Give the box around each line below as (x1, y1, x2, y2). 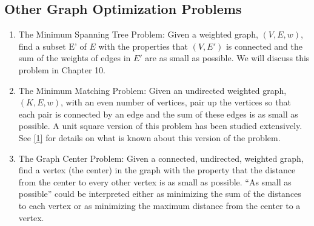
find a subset (18, 39, 66, 52)
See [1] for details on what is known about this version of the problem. (18, 131, 281, 144)
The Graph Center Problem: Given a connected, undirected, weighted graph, (18, 151, 304, 164)
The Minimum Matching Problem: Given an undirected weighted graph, (18, 84, 287, 96)
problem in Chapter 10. (18, 63, 106, 76)
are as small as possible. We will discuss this (145, 52, 310, 64)
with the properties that (98, 39, 189, 52)
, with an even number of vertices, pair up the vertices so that (61, 96, 291, 108)
